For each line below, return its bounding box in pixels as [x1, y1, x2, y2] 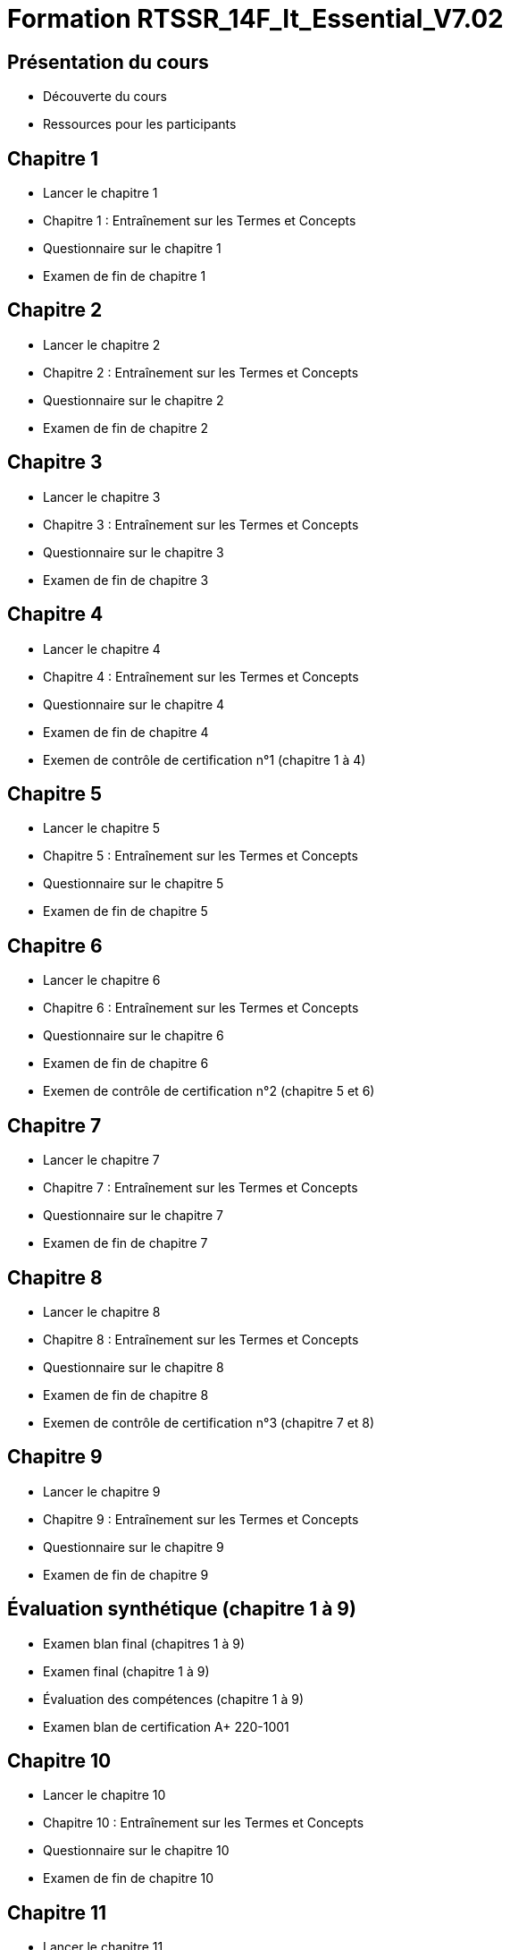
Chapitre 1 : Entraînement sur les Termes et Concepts [43, 213, 356, 229]
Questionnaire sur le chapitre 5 [43, 876, 224, 892]
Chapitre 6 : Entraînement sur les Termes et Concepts [43, 1000, 359, 1016]
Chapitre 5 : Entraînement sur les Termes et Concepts [43, 848, 358, 864]
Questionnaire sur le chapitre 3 [43, 544, 224, 560]
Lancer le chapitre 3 [43, 488, 161, 504]
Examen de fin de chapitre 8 [43, 1386, 209, 1403]
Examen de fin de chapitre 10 [43, 1870, 214, 1886]
